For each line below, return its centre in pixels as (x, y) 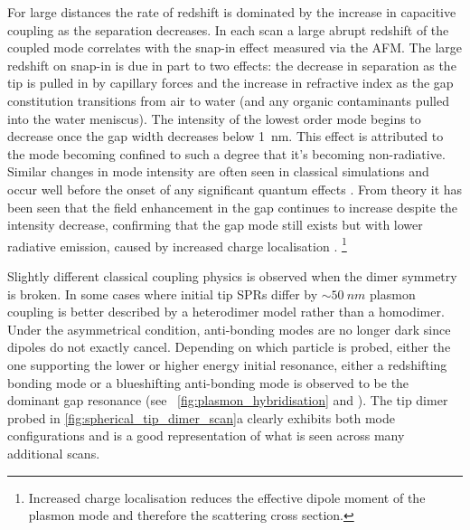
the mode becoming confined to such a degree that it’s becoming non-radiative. (226, 153)
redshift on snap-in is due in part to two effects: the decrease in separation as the (232, 65)
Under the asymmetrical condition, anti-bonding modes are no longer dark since (229, 329)
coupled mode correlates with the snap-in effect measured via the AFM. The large (235, 47)
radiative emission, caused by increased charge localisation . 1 (177, 244)
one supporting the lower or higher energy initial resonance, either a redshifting (227, 364)
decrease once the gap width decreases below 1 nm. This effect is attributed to (226, 136)
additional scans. (54, 453)
